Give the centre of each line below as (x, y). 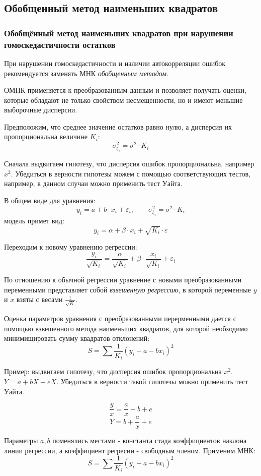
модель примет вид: (34, 220)
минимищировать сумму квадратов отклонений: (77, 338)
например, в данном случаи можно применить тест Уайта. (93, 183)
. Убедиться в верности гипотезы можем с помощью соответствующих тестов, (131, 173)
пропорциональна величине (46, 136)
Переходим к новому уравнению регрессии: (71, 247)
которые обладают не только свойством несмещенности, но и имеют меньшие (123, 100)
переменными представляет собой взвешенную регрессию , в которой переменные (127, 289)
